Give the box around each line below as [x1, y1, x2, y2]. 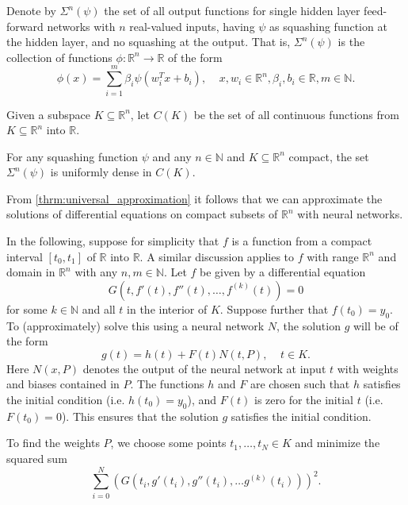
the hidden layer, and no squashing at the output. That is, [6, 33, 291, 50]
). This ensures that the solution [61, 407, 219, 424]
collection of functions [6, 48, 112, 65]
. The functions [130, 376, 204, 392]
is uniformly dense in [50, 164, 152, 180]
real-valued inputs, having [129, 17, 255, 34]
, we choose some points [110, 434, 227, 451]
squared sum [6, 450, 67, 466]
